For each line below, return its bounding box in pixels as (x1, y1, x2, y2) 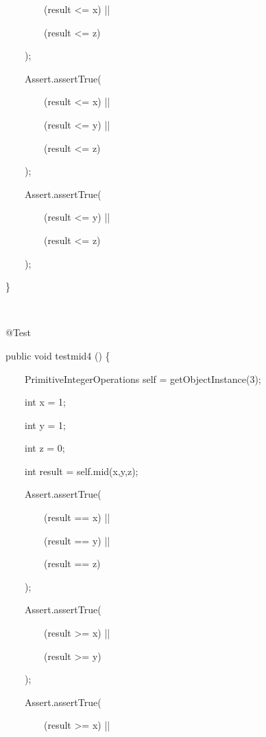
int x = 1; (24, 395, 66, 409)
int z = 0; (24, 441, 65, 455)
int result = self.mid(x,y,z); (24, 463, 138, 478)
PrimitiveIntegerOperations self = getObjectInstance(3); (24, 371, 261, 386)
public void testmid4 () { (5, 348, 110, 362)
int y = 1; (24, 417, 66, 432)
